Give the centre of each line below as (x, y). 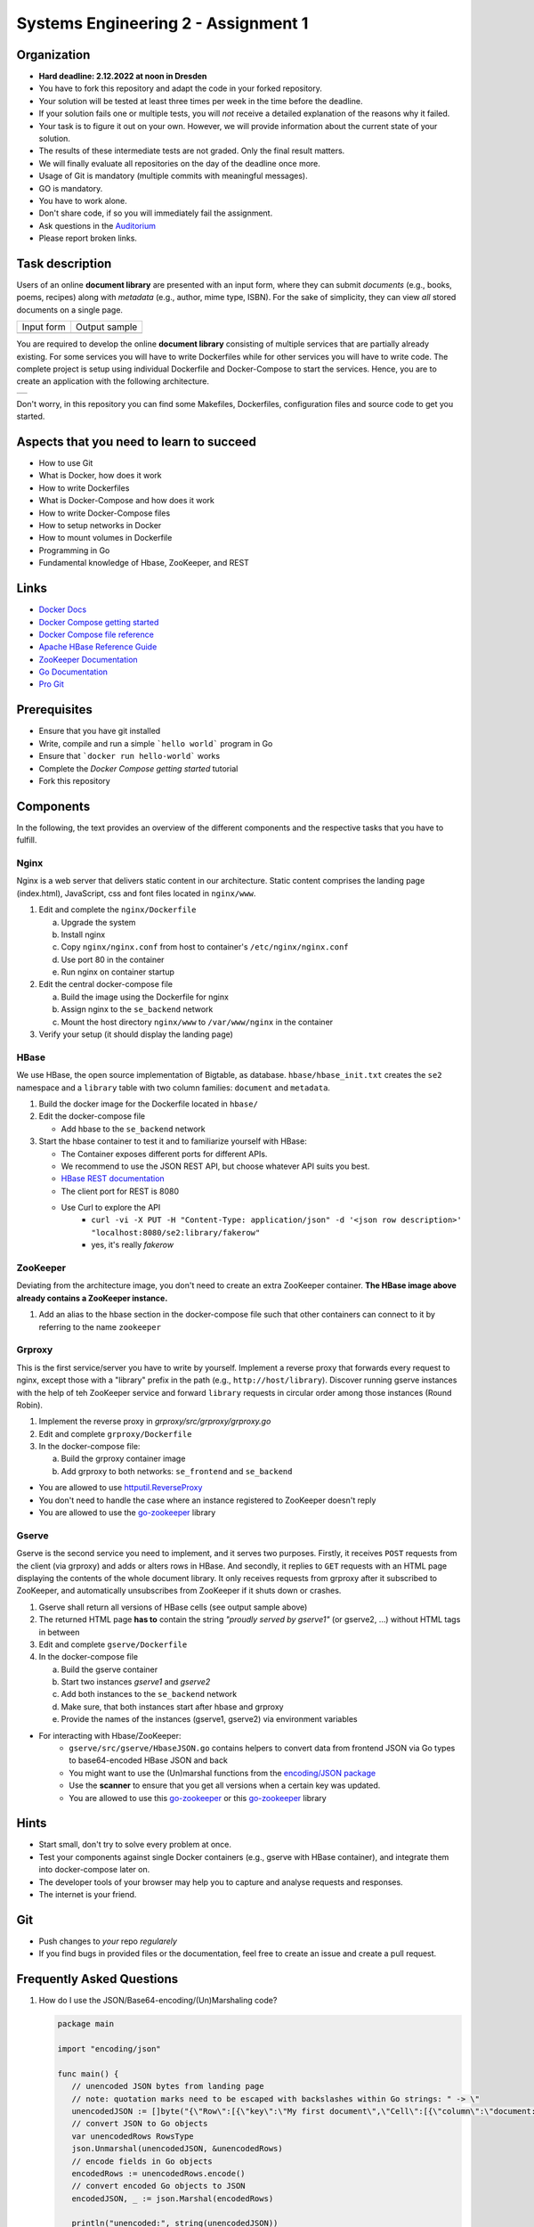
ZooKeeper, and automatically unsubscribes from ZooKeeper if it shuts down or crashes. (179, 1591)
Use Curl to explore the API (111, 1208)
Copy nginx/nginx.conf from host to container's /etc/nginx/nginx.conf (205, 947)
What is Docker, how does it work (100, 476)
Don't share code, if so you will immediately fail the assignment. (156, 213)
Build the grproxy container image (123, 1459)
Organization (53, 55)
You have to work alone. (83, 200)
